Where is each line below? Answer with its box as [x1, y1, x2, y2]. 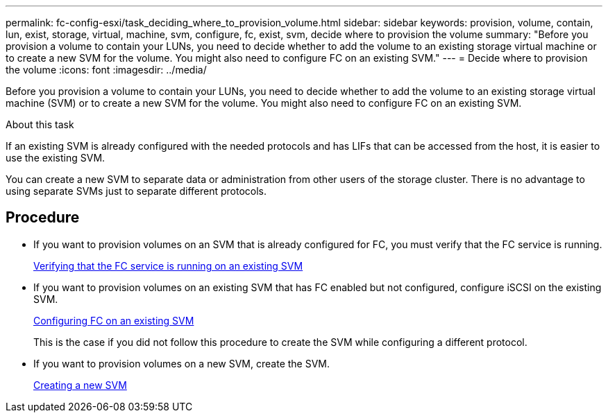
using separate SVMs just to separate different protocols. [6, 185, 267, 197]
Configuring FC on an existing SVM [33, 314, 194, 326]
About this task [6, 119, 74, 130]
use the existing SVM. [6, 152, 105, 164]
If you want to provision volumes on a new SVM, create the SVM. [33, 357, 330, 369]
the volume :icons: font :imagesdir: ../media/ [6, 64, 207, 76]
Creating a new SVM [33, 378, 127, 391]
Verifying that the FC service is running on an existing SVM [33, 259, 303, 272]
